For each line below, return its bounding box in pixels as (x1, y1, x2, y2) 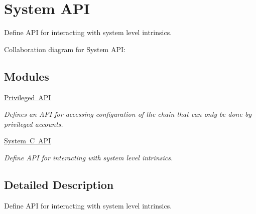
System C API (4, 135, 51, 146)
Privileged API (4, 92, 51, 102)
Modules (4, 68, 49, 84)
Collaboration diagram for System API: (4, 44, 125, 54)
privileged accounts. (4, 118, 63, 129)
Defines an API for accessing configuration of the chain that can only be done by (4, 109, 252, 119)
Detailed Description (4, 176, 114, 192)
